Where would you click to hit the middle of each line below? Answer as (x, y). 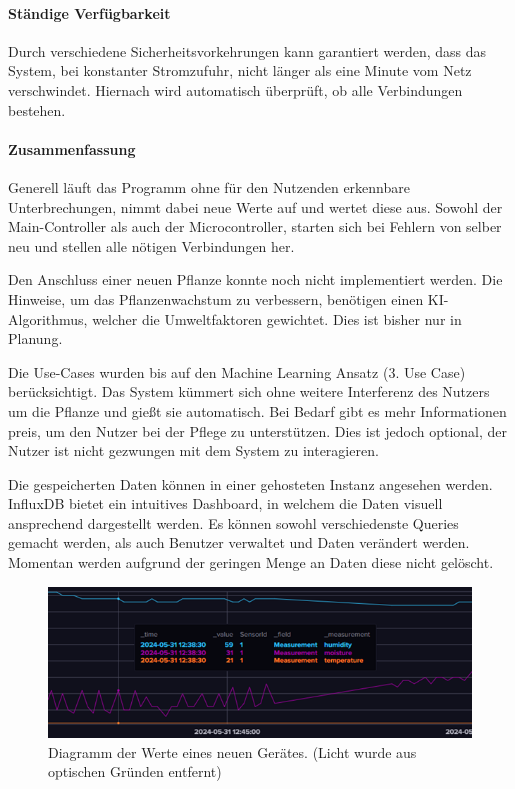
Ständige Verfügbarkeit (89, 12)
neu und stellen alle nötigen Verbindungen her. (151, 245)
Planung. (35, 338)
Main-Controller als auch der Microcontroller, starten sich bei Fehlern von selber (255, 226)
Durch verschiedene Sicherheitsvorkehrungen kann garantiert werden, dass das (247, 50)
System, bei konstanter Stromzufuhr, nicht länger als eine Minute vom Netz (240, 70)
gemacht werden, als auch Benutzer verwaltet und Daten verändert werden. (239, 542)
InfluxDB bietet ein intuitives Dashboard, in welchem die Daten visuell (225, 503)
